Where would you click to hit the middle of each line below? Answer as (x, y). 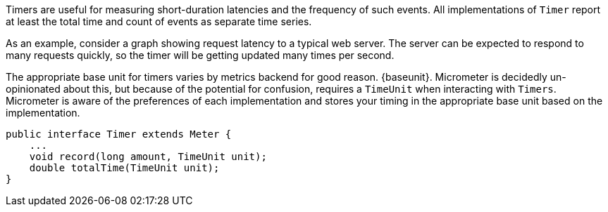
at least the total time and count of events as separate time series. (159, 21)
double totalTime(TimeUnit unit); (124, 168)
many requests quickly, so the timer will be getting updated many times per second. (200, 55)
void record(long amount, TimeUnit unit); (148, 157)
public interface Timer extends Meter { (119, 134)
